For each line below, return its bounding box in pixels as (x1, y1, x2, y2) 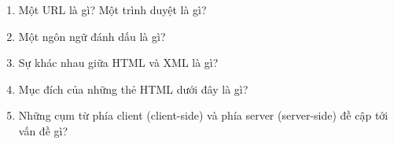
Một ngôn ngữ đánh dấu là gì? (18, 28, 166, 44)
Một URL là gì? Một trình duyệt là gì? (18, 2, 207, 17)
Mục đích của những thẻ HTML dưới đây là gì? (18, 80, 249, 97)
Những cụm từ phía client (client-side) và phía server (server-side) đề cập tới (18, 107, 388, 124)
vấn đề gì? (18, 122, 68, 138)
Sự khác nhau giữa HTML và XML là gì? (18, 54, 219, 71)
